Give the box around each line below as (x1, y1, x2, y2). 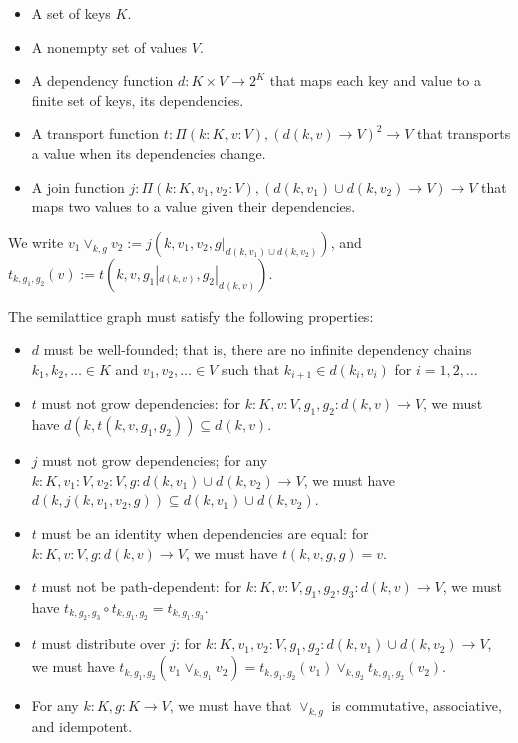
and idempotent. (31, 715, 133, 736)
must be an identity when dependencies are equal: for (41, 522, 369, 543)
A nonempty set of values (31, 36, 188, 57)
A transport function (31, 123, 160, 144)
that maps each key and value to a (269, 70, 481, 91)
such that (221, 358, 280, 379)
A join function (31, 176, 125, 197)
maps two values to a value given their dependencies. (31, 196, 356, 217)
